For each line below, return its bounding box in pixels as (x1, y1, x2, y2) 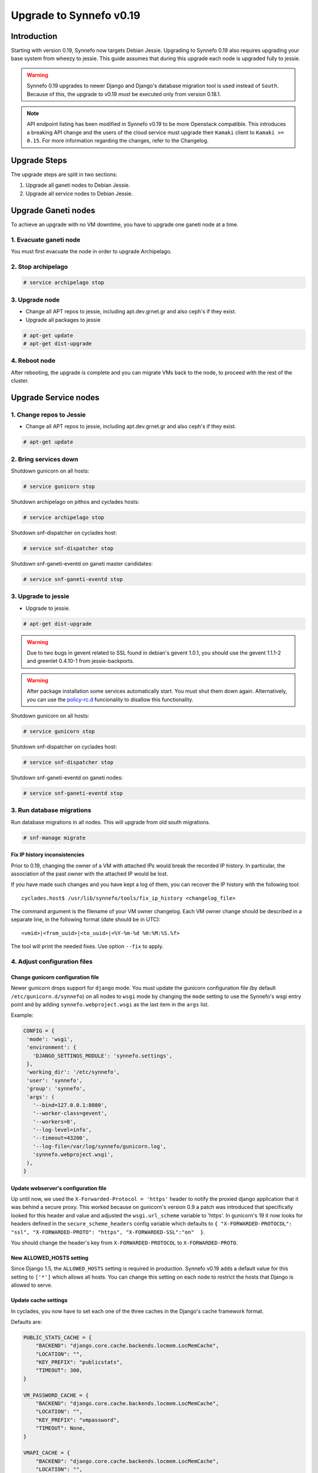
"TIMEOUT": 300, (35, 1367, 82, 1374)
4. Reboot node (11, 356, 56, 365)
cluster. (11, 377, 29, 384)
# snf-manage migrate (23, 834, 86, 841)
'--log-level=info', (32, 1127, 92, 1134)
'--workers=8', (32, 1118, 77, 1125)
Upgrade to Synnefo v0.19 (11, 9, 141, 22)
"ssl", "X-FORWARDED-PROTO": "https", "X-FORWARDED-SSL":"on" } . (11, 1228, 206, 1236)
